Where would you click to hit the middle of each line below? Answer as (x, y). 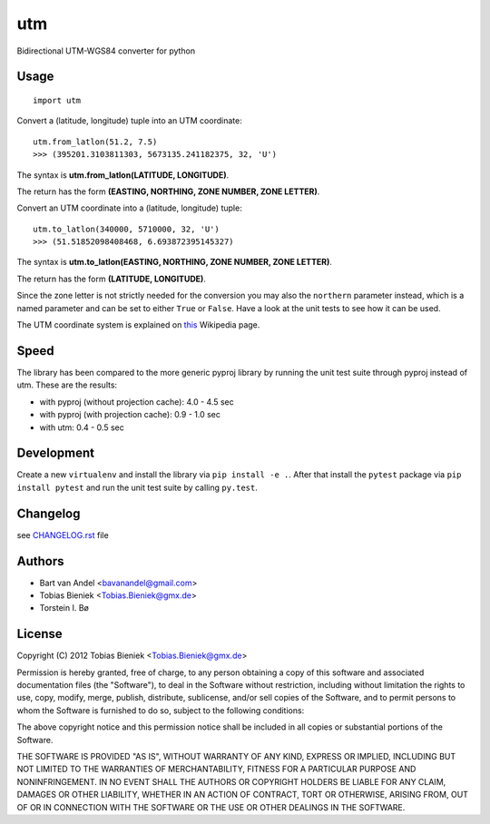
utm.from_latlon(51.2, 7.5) (95, 142)
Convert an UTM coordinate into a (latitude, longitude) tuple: (129, 208)
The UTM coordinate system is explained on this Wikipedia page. (138, 325)
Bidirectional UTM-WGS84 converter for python (106, 51)
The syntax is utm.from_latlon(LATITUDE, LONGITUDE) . (123, 175)
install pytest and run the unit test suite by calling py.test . (137, 487)
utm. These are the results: (67, 385)
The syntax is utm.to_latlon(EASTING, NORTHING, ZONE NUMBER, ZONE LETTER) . (175, 262)
